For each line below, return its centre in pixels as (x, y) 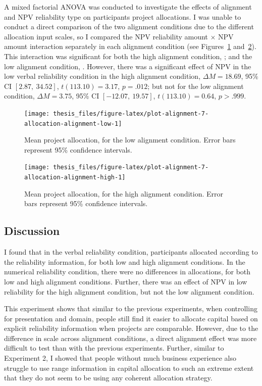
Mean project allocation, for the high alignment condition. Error (124, 193)
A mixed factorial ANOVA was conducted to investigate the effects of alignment (128, 7)
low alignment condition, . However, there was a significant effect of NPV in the (128, 66)
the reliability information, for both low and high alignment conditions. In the (125, 261)
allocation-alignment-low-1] (73, 124)
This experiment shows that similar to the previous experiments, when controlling (131, 308)
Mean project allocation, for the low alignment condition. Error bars (130, 140)
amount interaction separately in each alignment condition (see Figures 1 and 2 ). (130, 46)
